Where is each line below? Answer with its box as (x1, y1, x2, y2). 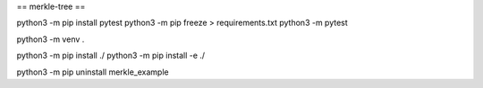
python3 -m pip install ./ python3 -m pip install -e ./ (16, 50, 206, 61)
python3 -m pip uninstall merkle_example (16, 67, 169, 77)
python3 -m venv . (16, 34, 85, 44)
